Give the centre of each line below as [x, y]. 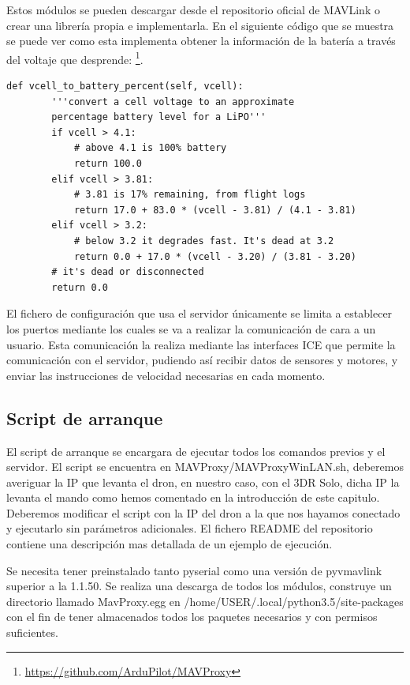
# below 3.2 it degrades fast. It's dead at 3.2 [204, 241]
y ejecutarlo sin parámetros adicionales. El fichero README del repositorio [190, 528]
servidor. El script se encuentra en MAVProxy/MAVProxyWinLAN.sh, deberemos [205, 467]
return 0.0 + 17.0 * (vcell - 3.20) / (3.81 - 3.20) [215, 256]
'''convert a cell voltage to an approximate [173, 102]
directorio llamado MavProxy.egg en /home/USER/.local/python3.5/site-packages [205, 601]
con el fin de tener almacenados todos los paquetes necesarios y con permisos [192, 617]
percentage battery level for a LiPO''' [159, 117]
